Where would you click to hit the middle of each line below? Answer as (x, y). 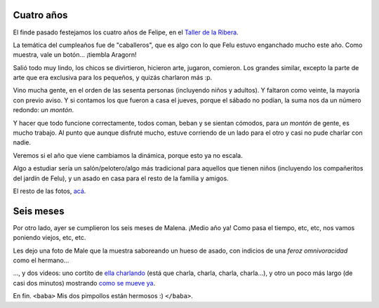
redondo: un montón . (44, 110)
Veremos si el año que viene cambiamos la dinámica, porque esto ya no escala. (128, 155)
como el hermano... (41, 260)
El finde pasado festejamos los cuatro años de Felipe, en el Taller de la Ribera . (126, 32)
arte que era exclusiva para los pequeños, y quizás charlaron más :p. (113, 78)
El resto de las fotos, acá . (49, 191)
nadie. (22, 142)
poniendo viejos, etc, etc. (49, 238)
